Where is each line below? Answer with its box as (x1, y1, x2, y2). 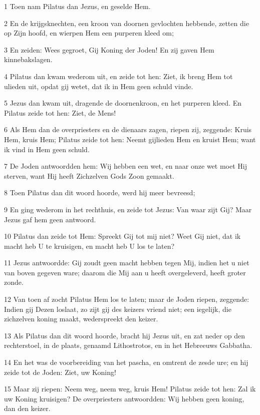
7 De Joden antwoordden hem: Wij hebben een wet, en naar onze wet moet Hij (4, 161, 247, 171)
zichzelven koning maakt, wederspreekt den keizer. (4, 313, 158, 324)
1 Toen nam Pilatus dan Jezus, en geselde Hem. (4, 1, 151, 11)
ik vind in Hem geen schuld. (4, 144, 90, 154)
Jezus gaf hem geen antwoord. (4, 214, 96, 224)
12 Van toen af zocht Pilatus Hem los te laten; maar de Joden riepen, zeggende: (4, 294, 249, 304)
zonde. (4, 277, 24, 287)
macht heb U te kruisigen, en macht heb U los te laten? (4, 240, 175, 251)
